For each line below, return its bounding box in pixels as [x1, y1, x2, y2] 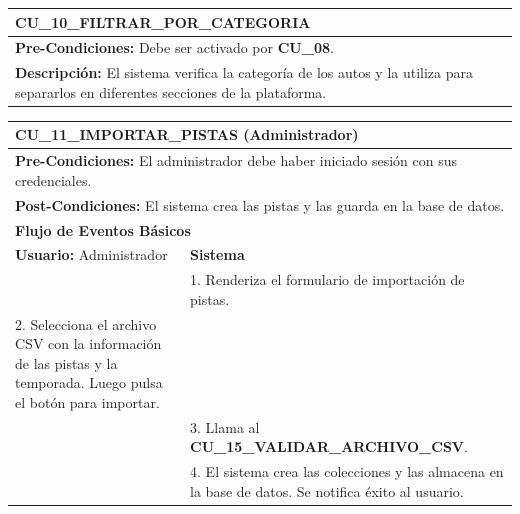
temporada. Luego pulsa [15, 372, 163, 393]
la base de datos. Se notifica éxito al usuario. [190, 480, 464, 501]
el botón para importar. [15, 392, 160, 412]
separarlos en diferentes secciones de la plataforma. [15, 81, 327, 102]
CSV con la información [15, 333, 162, 354]
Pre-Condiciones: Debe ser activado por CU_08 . [15, 37, 334, 58]
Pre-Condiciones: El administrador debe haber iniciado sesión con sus [15, 150, 457, 171]
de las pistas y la [15, 352, 118, 373]
